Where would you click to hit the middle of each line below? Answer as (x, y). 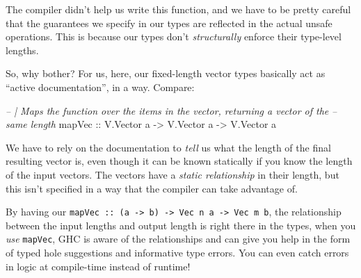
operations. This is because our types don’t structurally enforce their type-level (174, 36)
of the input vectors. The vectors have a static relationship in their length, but (173, 174)
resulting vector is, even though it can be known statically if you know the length (179, 161)
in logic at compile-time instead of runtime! (98, 266)
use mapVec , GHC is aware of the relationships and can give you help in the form (178, 239)
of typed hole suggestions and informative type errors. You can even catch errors (177, 253)
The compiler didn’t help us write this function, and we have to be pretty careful (178, 9)
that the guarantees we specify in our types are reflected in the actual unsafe (169, 23)
